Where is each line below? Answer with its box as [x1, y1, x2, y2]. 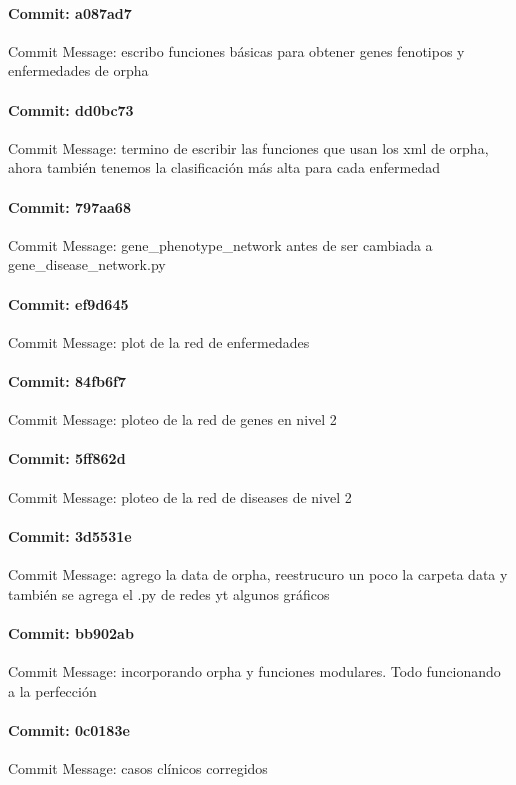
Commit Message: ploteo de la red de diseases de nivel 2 [8, 486, 352, 507]
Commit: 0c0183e [8, 719, 130, 740]
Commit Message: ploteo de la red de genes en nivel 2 [8, 409, 337, 430]
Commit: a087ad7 [8, 2, 132, 23]
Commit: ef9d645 [8, 293, 129, 314]
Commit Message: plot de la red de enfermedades [8, 331, 310, 352]
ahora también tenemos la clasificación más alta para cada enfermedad [8, 157, 440, 178]
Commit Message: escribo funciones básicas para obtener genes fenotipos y [8, 40, 465, 61]
